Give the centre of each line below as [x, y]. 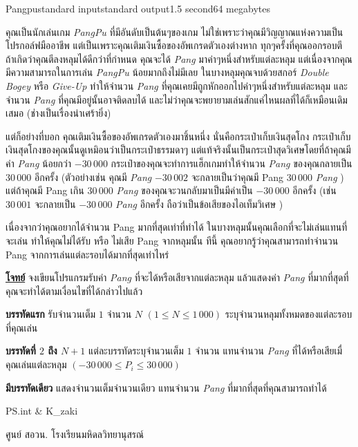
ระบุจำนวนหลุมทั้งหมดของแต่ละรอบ [289, 314]
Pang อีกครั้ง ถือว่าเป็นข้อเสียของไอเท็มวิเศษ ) [199, 203]
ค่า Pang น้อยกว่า [39, 163]
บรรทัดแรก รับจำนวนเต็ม [51, 314]
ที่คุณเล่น [22, 327]
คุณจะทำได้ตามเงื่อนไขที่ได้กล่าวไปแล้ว [74, 291]
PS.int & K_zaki [42, 411]
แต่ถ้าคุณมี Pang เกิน [45, 190]
